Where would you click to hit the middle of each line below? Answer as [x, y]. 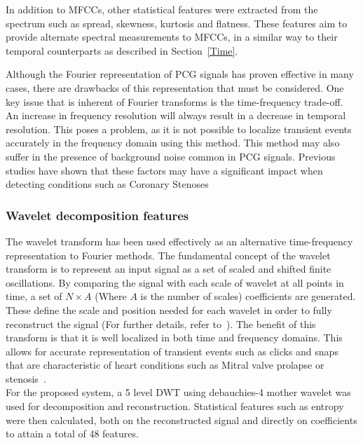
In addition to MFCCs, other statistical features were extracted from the [162, 9]
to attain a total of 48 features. [72, 434]
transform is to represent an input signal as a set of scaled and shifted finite [169, 269]
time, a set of [34, 296]
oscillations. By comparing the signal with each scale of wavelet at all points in [175, 282]
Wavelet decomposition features [97, 215]
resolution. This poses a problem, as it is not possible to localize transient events [179, 129]
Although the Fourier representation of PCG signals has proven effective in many [180, 74]
